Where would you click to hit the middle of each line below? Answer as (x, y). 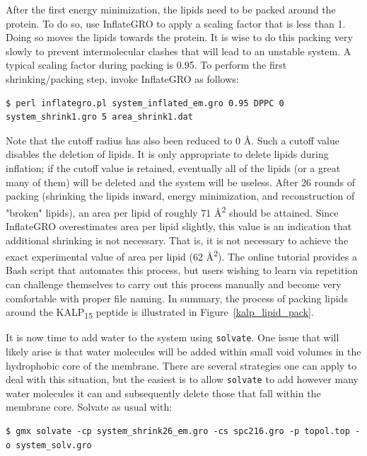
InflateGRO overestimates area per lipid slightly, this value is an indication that (179, 226)
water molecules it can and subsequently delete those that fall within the (163, 393)
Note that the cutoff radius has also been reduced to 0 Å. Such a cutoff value (173, 140)
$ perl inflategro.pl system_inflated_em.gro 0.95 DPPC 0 (145, 103)
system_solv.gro (54, 445)
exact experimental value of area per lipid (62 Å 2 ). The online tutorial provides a (181, 255)
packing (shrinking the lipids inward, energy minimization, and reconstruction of (180, 196)
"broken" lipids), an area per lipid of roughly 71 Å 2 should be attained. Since (172, 211)
